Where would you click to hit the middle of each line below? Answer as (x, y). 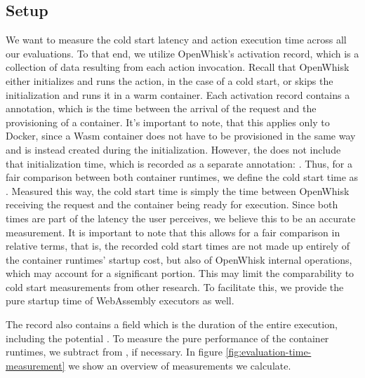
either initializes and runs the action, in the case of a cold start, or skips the (170, 80)
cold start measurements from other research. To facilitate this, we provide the (175, 286)
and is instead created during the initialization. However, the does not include (173, 149)
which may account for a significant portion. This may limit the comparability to (180, 273)
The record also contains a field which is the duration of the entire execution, (172, 324)
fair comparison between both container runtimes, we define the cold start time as (182, 177)
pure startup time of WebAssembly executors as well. (120, 301)
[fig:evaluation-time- (268, 352)
